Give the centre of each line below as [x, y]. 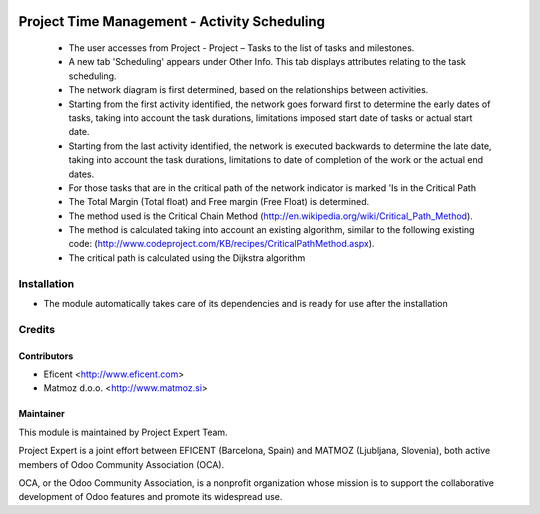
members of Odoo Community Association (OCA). [121, 464]
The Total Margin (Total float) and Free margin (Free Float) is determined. [219, 202]
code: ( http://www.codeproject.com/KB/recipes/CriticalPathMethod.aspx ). [221, 244]
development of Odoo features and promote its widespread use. [150, 497]
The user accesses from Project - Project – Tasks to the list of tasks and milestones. [241, 48]
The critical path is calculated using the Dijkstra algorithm [187, 257]
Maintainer [41, 414]
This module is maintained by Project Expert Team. [123, 432]
